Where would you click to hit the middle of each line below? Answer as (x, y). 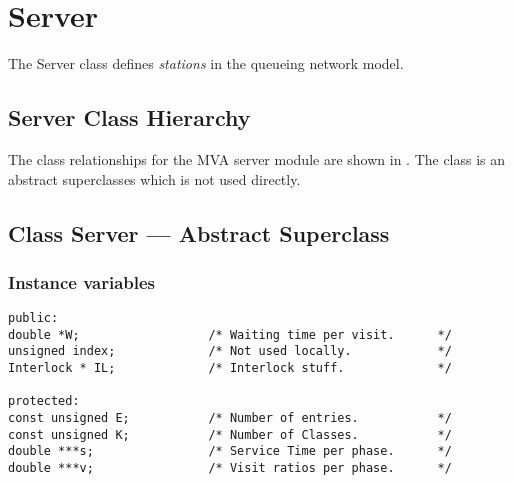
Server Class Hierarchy (129, 117)
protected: (44, 401)
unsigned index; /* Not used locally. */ (230, 351)
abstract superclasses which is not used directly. (154, 178)
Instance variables (82, 281)
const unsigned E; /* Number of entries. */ (230, 418)
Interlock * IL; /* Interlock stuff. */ (230, 368)
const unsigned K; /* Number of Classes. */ (230, 434)
